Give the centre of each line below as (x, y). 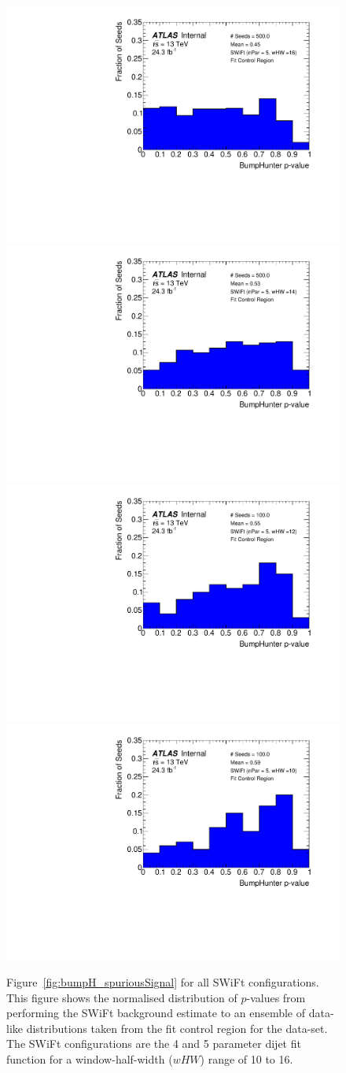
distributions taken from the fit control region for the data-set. (177, 1028)
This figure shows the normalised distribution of (122, 997)
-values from (276, 997)
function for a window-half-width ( (90, 1058)
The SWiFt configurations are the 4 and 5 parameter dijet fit (154, 1044)
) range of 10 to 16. (247, 1058)
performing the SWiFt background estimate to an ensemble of (156, 1013)
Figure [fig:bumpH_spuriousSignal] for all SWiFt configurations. (163, 982)
